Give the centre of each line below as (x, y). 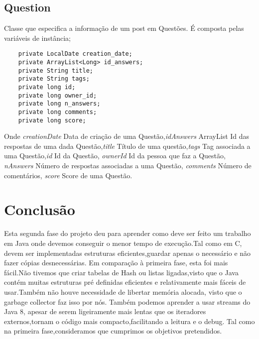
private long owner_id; (58, 95)
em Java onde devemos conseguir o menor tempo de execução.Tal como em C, (123, 243)
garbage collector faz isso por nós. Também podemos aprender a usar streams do (127, 301)
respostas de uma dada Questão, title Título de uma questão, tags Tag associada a (127, 146)
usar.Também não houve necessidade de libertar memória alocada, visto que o (123, 291)
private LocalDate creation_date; (75, 54)
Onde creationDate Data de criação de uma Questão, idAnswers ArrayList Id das (127, 136)
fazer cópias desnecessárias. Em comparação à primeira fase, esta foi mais (116, 263)
